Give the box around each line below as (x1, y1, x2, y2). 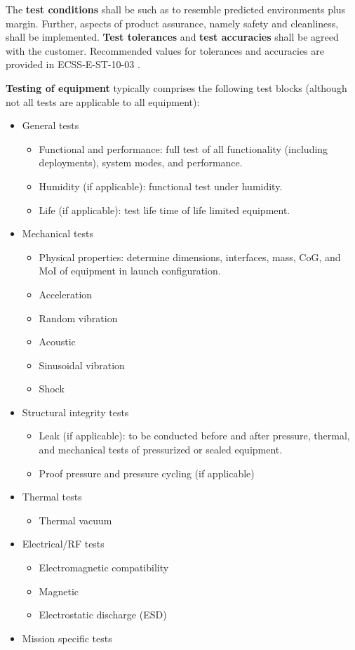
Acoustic (39, 334, 76, 349)
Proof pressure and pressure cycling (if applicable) (39, 465, 255, 480)
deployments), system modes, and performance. (39, 155, 243, 170)
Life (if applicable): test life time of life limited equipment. (39, 202, 290, 217)
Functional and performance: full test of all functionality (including (39, 141, 328, 156)
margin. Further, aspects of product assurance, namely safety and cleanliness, (6, 15, 339, 30)
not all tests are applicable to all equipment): (6, 94, 200, 109)
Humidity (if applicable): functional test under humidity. (39, 178, 283, 193)
